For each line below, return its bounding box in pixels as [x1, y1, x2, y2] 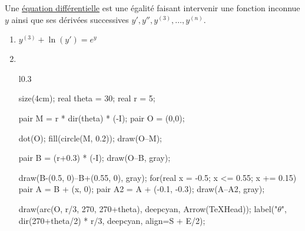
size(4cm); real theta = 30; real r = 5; [18, 92, 155, 104]
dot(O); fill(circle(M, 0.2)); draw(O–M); [18, 131, 162, 144]
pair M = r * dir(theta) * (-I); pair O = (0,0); [18, 111, 185, 124]
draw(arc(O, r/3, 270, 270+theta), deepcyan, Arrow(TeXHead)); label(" [18, 202, 278, 214]
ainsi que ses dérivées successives [11, 13, 129, 25]
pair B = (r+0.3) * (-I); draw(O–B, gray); [18, 151, 171, 164]
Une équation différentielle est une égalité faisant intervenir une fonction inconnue [5, 2, 300, 14]
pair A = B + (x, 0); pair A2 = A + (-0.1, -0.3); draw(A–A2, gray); [18, 183, 265, 195]
